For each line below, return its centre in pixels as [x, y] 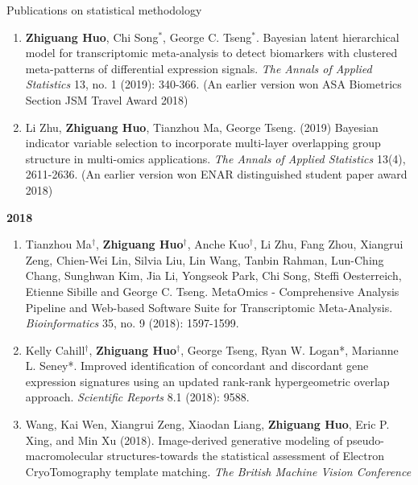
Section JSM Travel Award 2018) [107, 99]
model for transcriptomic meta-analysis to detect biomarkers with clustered [211, 53]
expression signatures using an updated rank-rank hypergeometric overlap [207, 381]
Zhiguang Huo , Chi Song [92, 37]
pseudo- [365, 440]
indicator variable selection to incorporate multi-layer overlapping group [203, 143]
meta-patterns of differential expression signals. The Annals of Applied [199, 68]
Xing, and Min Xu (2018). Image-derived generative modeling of [184, 440]
